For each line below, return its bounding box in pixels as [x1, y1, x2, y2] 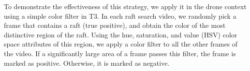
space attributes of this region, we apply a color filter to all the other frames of [4, 39, 238, 49]
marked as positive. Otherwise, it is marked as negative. [4, 58, 170, 68]
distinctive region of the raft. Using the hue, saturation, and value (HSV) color [4, 29, 237, 39]
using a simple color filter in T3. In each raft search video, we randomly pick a [4, 11, 236, 21]
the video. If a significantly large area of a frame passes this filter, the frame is [4, 48, 236, 58]
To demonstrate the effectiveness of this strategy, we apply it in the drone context [4, 1, 247, 11]
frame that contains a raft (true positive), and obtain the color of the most [4, 20, 226, 30]
